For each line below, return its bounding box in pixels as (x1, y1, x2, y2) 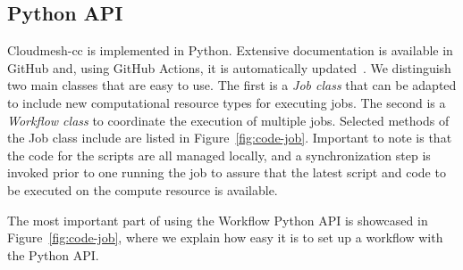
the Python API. (7, 245, 99, 264)
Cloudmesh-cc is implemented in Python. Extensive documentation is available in (7, 41, 453, 60)
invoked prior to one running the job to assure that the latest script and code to (7, 163, 446, 182)
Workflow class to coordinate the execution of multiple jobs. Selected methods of (7, 110, 450, 129)
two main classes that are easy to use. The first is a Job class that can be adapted (7, 76, 457, 94)
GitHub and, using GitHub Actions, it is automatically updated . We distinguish (7, 58, 451, 77)
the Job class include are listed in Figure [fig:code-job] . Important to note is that (7, 128, 452, 147)
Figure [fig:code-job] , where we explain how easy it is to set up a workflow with (7, 228, 443, 247)
